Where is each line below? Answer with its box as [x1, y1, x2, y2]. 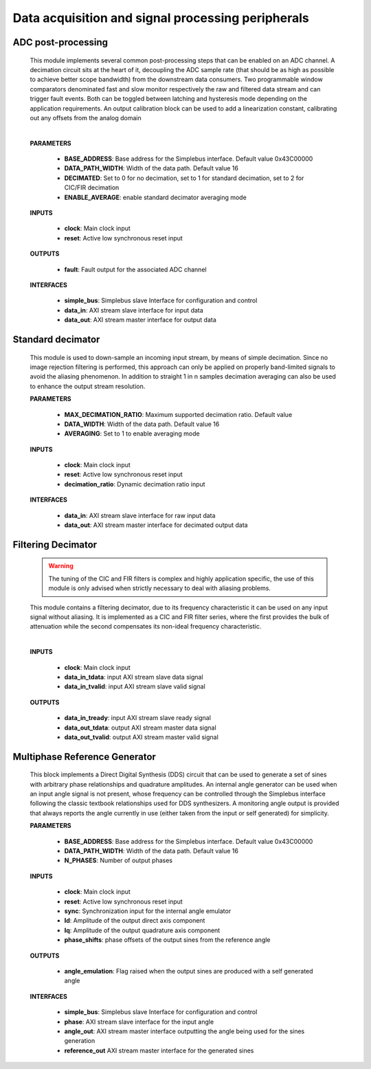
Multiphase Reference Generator [12, 751, 156, 763]
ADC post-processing [12, 36, 108, 48]
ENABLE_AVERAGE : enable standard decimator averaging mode [64, 193, 247, 201]
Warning [48, 562, 74, 570]
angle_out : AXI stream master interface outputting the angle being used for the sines [64, 1027, 305, 1035]
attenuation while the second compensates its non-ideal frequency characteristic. [30, 622, 262, 631]
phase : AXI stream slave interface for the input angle [64, 1017, 214, 1026]
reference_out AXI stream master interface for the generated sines [64, 1046, 254, 1055]
